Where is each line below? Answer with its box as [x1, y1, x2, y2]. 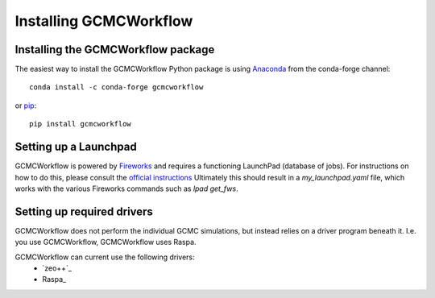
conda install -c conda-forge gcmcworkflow [29, 83, 204, 92]
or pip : [14, 101, 37, 110]
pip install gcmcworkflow [29, 119, 132, 129]
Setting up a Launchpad [14, 140, 137, 154]
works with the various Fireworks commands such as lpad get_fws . [14, 184, 238, 193]
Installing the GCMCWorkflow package [14, 43, 215, 56]
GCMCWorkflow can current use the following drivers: [14, 252, 195, 262]
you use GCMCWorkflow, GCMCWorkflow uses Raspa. [14, 238, 197, 247]
